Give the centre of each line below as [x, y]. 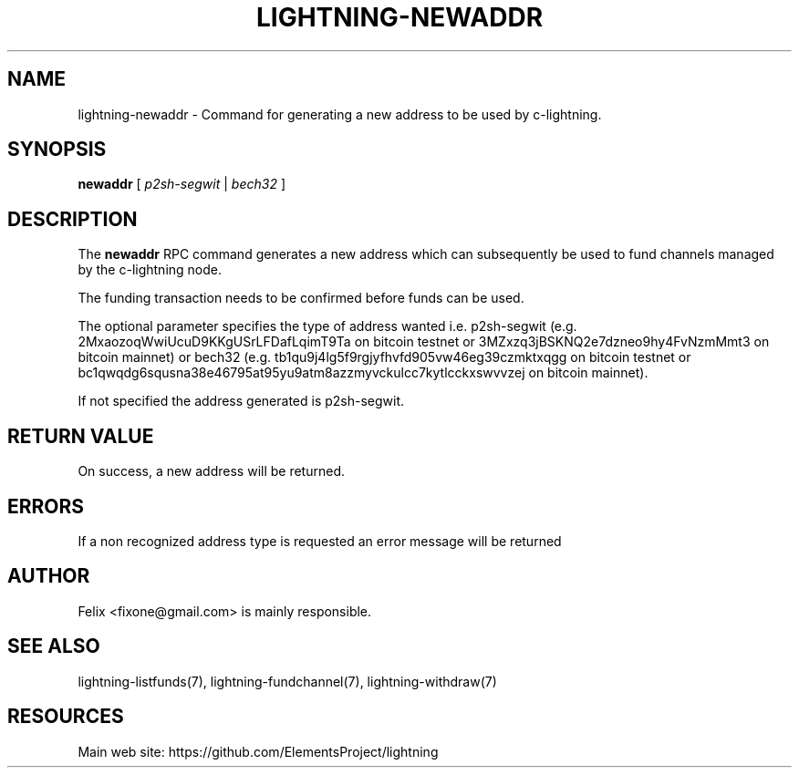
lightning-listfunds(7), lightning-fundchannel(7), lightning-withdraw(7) [287, 681]
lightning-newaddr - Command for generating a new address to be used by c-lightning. [340, 114]
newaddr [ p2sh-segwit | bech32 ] [182, 184]
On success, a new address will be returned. [212, 471]
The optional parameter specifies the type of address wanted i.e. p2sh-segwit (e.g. [327, 326]
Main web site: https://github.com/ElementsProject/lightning [258, 751]
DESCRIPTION [73, 219]
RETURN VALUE [81, 436]
